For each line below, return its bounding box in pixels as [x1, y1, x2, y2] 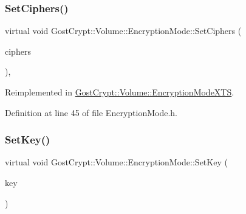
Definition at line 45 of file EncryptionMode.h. [5, 106, 177, 119]
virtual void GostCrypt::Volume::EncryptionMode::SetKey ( [5, 156, 228, 168]
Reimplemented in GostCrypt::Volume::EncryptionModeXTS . [5, 86, 234, 98]
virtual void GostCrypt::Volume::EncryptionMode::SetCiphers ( [5, 24, 242, 37]
